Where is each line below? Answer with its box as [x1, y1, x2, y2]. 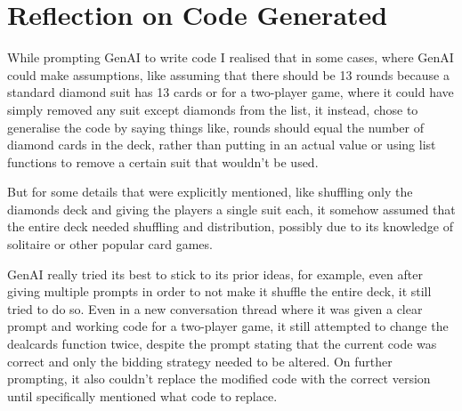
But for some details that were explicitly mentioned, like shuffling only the [7, 182, 413, 201]
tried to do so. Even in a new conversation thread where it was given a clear [7, 299, 423, 318]
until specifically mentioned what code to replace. [7, 386, 278, 405]
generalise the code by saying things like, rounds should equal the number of [7, 117, 424, 136]
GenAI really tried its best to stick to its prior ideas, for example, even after [7, 264, 423, 283]
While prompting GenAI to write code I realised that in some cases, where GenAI [7, 48, 454, 67]
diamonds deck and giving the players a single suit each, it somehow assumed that [7, 199, 456, 218]
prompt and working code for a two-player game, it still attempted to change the [7, 317, 449, 335]
